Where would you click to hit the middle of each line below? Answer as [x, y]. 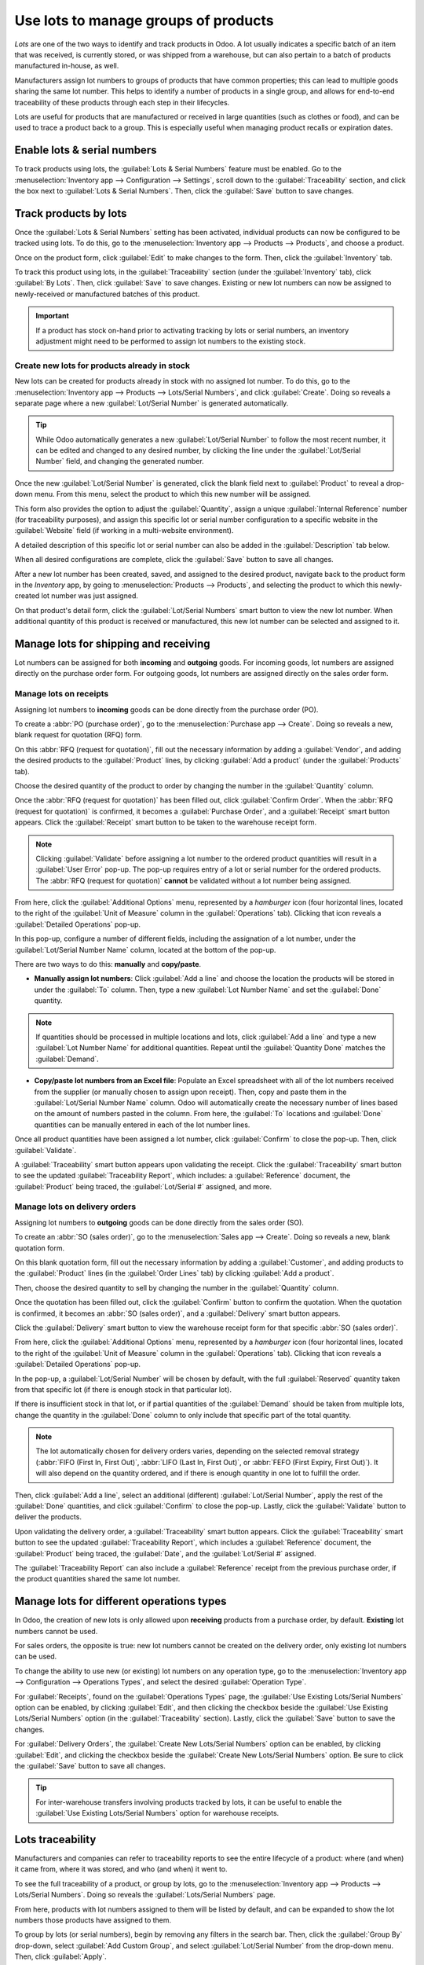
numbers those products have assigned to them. [93, 1920]
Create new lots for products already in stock [102, 365]
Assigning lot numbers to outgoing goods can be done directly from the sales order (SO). [159, 1222]
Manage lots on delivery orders [75, 1207]
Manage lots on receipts [62, 694]
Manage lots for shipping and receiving [113, 643]
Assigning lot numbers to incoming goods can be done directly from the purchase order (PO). [166, 709]
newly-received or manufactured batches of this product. [107, 294]
